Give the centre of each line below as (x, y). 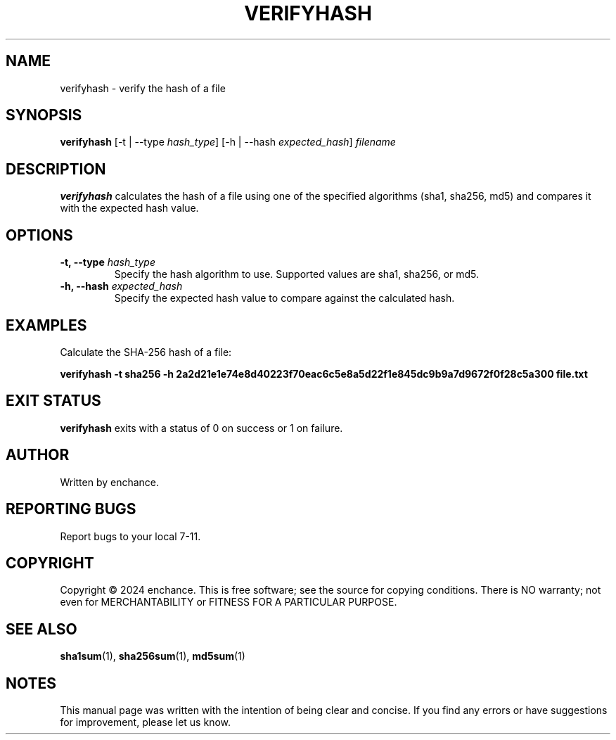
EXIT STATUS (53, 401)
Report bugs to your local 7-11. (130, 536)
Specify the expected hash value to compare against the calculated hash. (284, 298)
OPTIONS (39, 235)
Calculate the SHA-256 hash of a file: (146, 352)
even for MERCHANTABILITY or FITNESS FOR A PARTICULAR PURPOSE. (229, 602)
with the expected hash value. (129, 208)
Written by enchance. (110, 482)
